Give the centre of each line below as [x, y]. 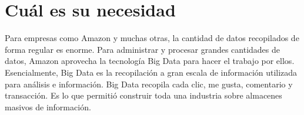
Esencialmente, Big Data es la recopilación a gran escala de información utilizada [151, 72]
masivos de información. [48, 106]
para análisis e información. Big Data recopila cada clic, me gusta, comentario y [149, 84]
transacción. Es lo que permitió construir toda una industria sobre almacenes [143, 95]
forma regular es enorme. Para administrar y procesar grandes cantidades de [143, 49]
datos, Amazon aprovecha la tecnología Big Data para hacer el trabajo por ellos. [150, 61]
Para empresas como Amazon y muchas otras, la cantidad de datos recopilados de [152, 38]
